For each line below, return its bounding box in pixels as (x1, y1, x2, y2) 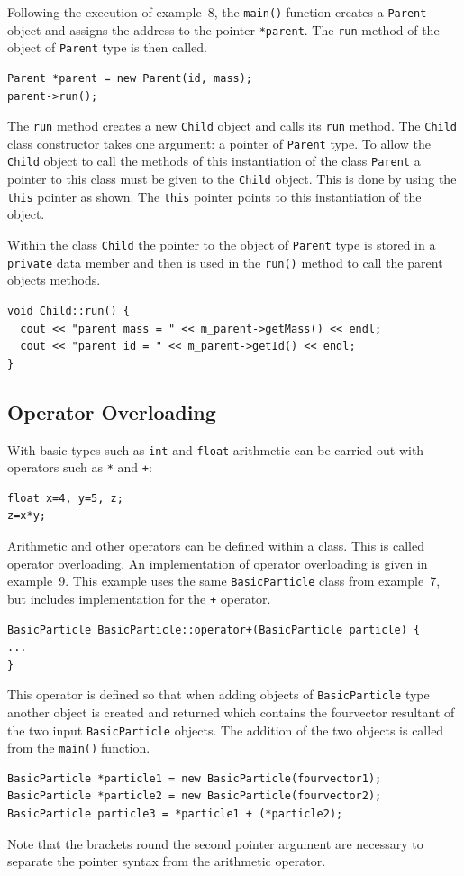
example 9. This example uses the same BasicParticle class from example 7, (7, 571, 441, 590)
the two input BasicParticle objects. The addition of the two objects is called (7, 720, 444, 739)
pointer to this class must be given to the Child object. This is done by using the (7, 169, 457, 188)
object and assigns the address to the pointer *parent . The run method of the (7, 20, 440, 39)
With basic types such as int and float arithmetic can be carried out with (7, 440, 424, 459)
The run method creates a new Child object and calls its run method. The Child (7, 116, 458, 135)
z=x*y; (7, 509, 46, 523)
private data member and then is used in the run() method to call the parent (7, 252, 443, 271)
